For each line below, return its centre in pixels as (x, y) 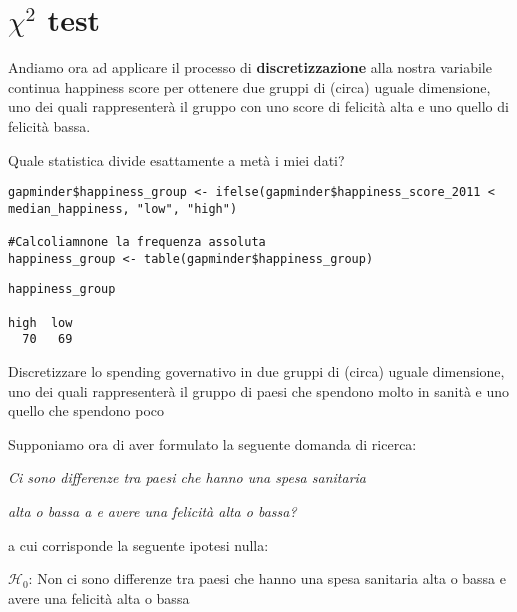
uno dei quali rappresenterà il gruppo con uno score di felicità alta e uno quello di (258, 106)
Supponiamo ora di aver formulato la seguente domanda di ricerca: (212, 443)
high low (40, 322)
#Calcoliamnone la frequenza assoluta (137, 242)
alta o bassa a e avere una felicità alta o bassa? (152, 510)
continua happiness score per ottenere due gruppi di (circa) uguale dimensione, (249, 86)
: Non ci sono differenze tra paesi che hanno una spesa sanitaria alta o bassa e (267, 578)
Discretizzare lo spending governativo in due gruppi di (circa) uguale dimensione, (256, 371)
